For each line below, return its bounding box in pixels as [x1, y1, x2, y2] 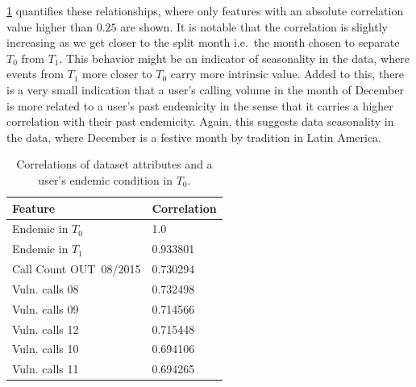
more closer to [82, 65, 152, 82]
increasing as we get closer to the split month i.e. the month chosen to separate [6, 34, 400, 51]
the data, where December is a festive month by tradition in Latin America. [6, 128, 382, 145]
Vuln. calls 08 [12, 280, 79, 297]
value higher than [6, 18, 94, 35]
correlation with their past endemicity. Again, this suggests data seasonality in [6, 113, 394, 130]
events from [6, 65, 64, 82]
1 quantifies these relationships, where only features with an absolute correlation [6, 2, 404, 19]
